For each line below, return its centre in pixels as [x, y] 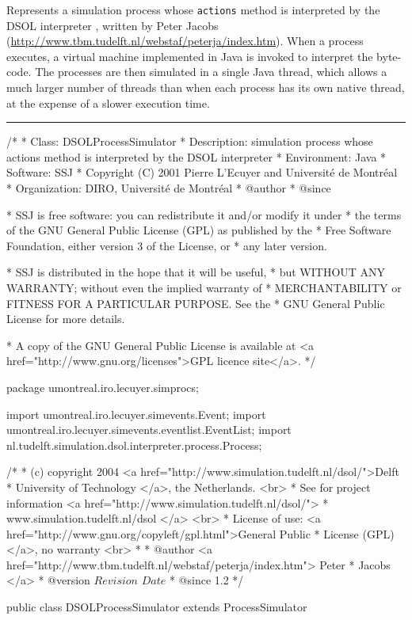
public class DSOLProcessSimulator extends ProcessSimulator [157, 607]
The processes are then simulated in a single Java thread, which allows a [211, 72]
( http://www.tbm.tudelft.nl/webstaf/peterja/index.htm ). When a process [185, 41]
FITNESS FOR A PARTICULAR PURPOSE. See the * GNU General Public [196, 303]
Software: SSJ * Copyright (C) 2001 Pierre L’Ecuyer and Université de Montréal [202, 172]
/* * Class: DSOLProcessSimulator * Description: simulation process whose [190, 141]
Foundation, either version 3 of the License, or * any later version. [167, 245]
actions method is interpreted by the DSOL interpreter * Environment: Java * [196, 156]
